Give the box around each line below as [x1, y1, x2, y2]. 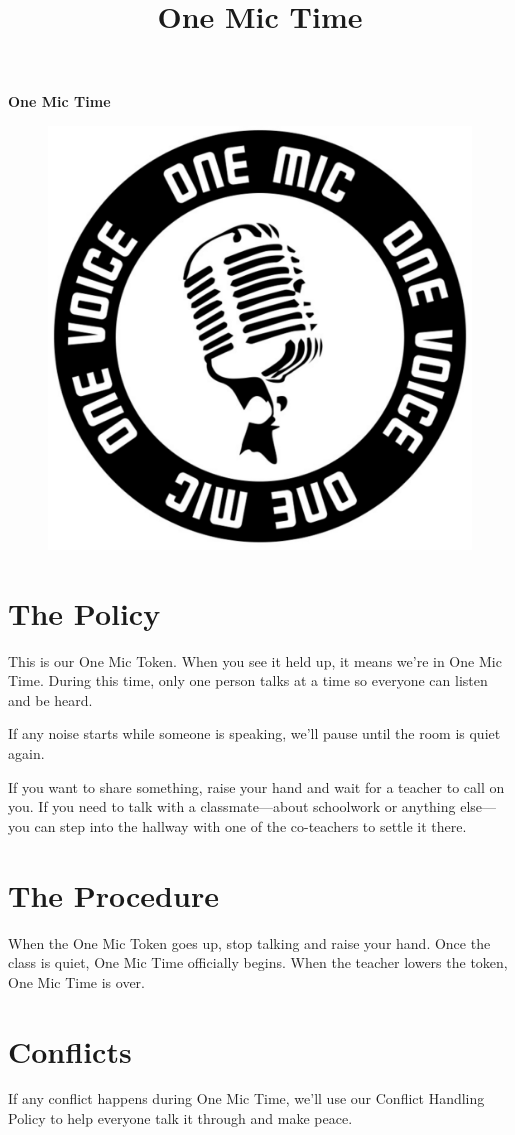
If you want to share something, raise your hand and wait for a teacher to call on [8, 776, 505, 797]
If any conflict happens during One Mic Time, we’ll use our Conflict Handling [8, 1088, 485, 1109]
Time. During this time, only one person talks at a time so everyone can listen [8, 670, 488, 691]
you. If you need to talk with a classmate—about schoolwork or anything [8, 796, 456, 817]
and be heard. [8, 689, 93, 710]
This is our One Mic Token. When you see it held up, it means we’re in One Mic [8, 650, 502, 671]
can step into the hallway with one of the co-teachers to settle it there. [34, 815, 467, 836]
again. [8, 743, 45, 764]
